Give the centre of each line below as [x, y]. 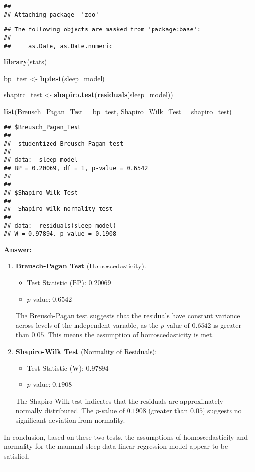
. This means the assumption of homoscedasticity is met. [129, 335]
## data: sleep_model [41, 160]
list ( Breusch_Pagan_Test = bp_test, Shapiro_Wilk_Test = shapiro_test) [118, 111]
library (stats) [25, 62]
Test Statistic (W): [55, 368]
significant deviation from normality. [70, 420]
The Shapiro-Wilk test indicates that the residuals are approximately [119, 400]
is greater [228, 325]
